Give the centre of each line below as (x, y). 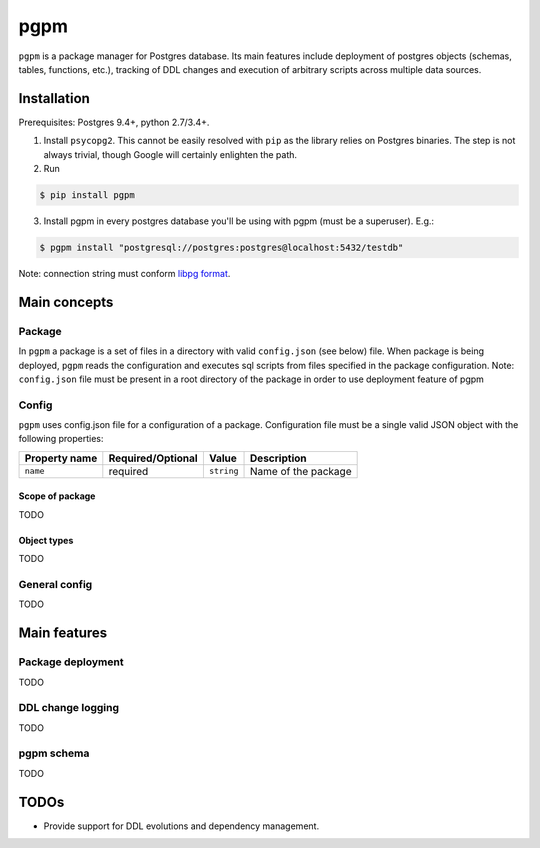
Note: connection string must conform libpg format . (124, 273)
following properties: (61, 439)
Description (278, 458)
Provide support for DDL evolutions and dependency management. (181, 826)
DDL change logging (69, 708)
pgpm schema (54, 753)
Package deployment (71, 662)
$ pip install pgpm (87, 195)
